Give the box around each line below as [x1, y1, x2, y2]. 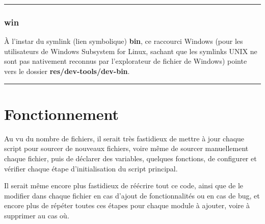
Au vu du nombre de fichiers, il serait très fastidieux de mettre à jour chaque [4, 133, 245, 143]
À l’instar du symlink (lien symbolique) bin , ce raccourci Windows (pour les [4, 36, 243, 46]
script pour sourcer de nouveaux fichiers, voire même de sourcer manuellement [4, 143, 249, 154]
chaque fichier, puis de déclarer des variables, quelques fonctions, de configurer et [4, 153, 257, 163]
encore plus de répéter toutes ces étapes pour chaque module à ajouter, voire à [4, 200, 250, 211]
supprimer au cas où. [4, 210, 69, 220]
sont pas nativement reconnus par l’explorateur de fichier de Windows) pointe [4, 56, 247, 66]
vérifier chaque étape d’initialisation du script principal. [4, 163, 178, 173]
